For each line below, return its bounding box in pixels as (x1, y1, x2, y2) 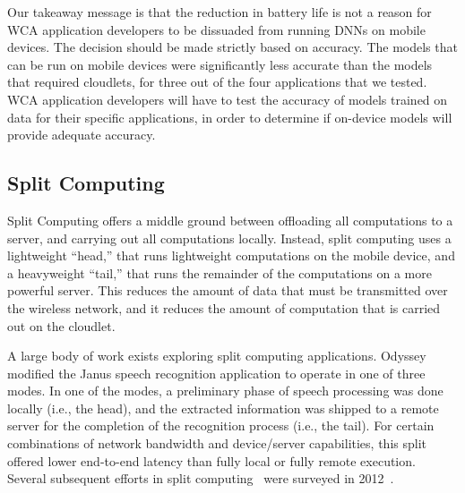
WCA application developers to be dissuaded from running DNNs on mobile (7, 20, 426, 38)
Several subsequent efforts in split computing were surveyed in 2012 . (7, 469, 394, 488)
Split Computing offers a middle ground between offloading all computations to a (7, 210, 453, 229)
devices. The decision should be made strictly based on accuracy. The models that (7, 38, 458, 56)
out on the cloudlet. (7, 316, 116, 335)
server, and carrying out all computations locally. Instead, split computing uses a (7, 228, 452, 247)
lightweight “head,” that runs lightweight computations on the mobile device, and (7, 246, 455, 265)
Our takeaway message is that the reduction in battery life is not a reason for (7, 3, 432, 21)
